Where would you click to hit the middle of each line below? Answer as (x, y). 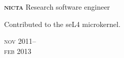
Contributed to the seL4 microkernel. (63, 24)
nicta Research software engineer (57, 7)
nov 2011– (20, 41)
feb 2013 (18, 51)
